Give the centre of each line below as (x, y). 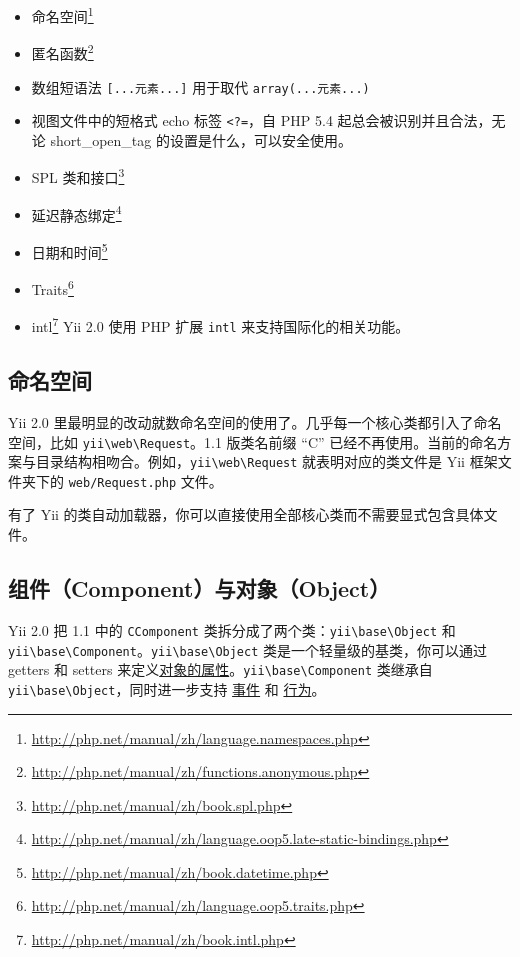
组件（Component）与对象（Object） (199, 588)
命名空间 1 (62, 14)
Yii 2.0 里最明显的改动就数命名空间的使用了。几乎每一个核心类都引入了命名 (255, 421)
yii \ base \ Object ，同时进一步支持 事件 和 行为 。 (167, 688)
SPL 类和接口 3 (78, 176)
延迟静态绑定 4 (76, 213)
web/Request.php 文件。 (145, 480)
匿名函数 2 (62, 51)
